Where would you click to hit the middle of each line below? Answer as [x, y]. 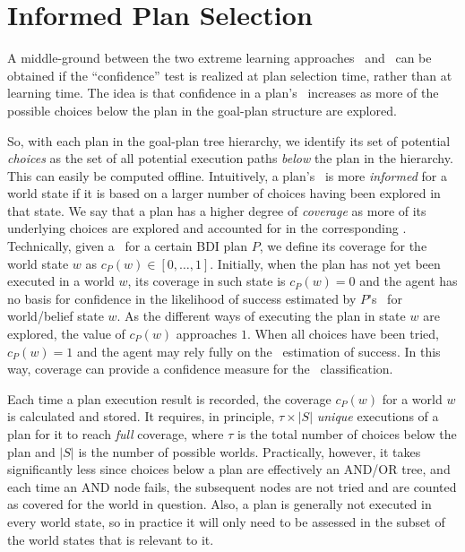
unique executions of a [378, 416]
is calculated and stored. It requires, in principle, [141, 416]
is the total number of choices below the [347, 434]
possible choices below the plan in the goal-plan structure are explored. [202, 110]
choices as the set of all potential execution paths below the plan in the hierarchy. [230, 158]
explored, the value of [66, 334]
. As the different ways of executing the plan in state [261, 316]
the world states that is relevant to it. [111, 539]
